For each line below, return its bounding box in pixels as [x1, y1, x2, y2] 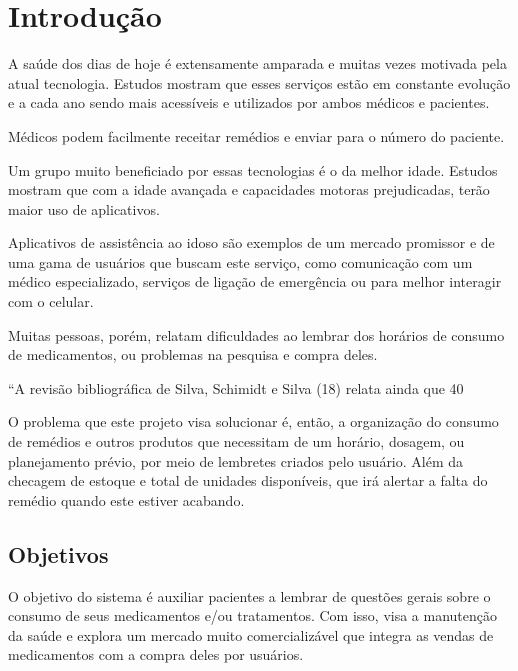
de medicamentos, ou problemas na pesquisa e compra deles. [8, 344, 378, 365]
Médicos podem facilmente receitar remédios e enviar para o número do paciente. [8, 125, 505, 146]
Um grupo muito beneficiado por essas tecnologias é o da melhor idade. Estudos [8, 159, 498, 180]
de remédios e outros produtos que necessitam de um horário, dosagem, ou [8, 431, 465, 452]
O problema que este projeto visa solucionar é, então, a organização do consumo [8, 411, 499, 432]
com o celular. [8, 291, 94, 312]
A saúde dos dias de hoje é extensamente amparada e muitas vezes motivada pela [8, 53, 507, 74]
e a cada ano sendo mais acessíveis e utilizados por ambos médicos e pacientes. [8, 92, 490, 113]
